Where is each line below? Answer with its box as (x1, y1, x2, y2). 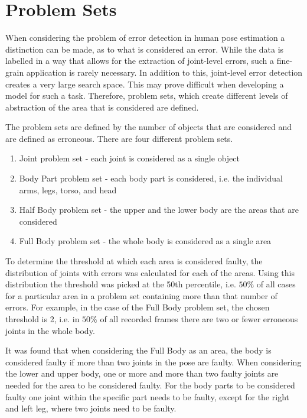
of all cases (256, 278, 296, 290)
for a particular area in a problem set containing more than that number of (5, 289, 277, 302)
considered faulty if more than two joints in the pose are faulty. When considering (5, 355, 302, 368)
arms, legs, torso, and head (19, 183, 117, 196)
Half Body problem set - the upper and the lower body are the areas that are (19, 203, 299, 216)
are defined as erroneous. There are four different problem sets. (5, 132, 233, 144)
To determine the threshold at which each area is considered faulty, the (5, 255, 263, 267)
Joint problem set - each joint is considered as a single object (19, 152, 240, 164)
